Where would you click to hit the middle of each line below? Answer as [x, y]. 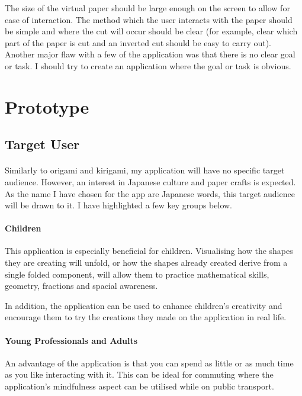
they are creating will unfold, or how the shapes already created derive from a [146, 263]
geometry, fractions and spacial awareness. [81, 286]
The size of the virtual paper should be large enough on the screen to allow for [147, 8]
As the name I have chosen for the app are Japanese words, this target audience [150, 193]
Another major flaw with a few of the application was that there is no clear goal [150, 54]
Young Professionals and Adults [71, 340]
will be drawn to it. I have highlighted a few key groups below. [118, 205]
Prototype [47, 106]
